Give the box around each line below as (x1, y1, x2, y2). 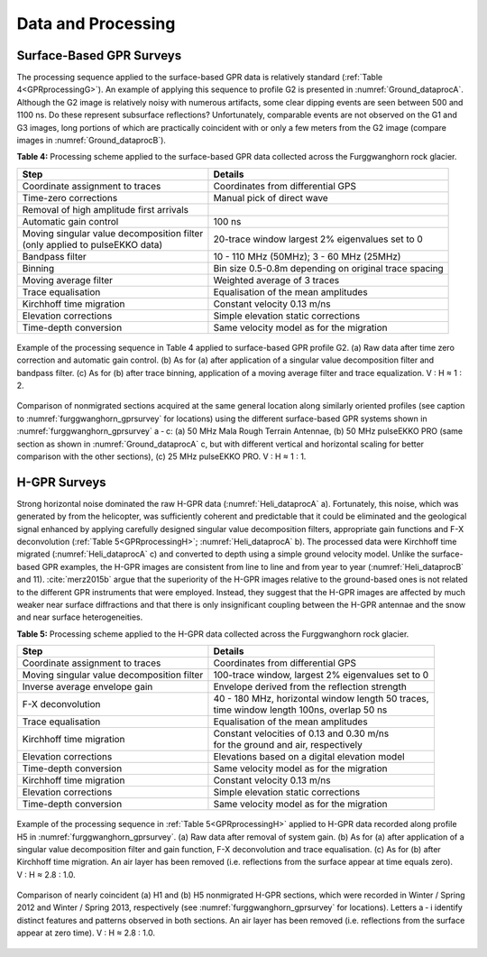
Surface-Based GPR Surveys (16, 48, 182, 63)
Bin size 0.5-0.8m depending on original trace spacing (213, 262, 444, 274)
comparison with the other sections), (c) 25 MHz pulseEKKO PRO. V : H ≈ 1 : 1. (16, 451, 307, 462)
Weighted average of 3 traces (213, 273, 340, 286)
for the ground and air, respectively (213, 739, 363, 751)
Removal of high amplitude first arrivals (22, 203, 189, 216)
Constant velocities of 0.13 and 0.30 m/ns (213, 727, 390, 740)
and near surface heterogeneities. (16, 612, 143, 622)
